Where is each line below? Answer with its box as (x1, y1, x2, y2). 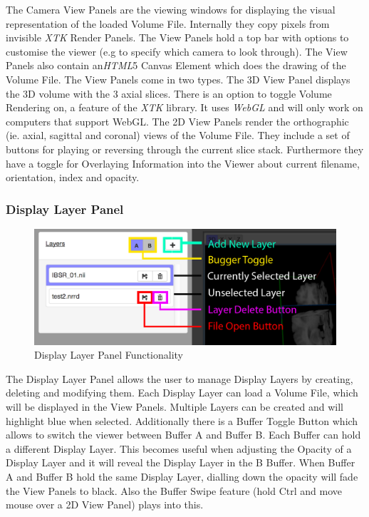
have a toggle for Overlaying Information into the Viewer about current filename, (6, 155, 360, 170)
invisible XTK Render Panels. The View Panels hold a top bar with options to (6, 30, 349, 45)
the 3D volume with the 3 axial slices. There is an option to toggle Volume (6, 86, 332, 101)
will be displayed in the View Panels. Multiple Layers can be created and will (6, 399, 343, 414)
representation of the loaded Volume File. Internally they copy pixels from (6, 16, 330, 31)
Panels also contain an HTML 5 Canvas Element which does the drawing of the (6, 58, 346, 73)
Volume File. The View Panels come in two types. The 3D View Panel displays (6, 71, 350, 86)
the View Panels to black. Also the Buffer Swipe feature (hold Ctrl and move (6, 483, 342, 498)
